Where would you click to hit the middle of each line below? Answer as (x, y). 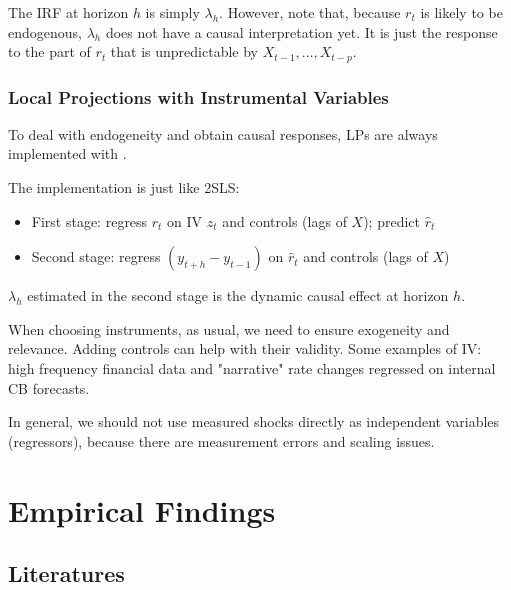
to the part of (49, 51)
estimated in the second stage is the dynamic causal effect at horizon (238, 295)
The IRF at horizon (68, 12)
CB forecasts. (49, 387)
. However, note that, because (310, 12)
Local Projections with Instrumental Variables (198, 96)
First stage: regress (89, 220)
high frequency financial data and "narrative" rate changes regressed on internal (252, 368)
